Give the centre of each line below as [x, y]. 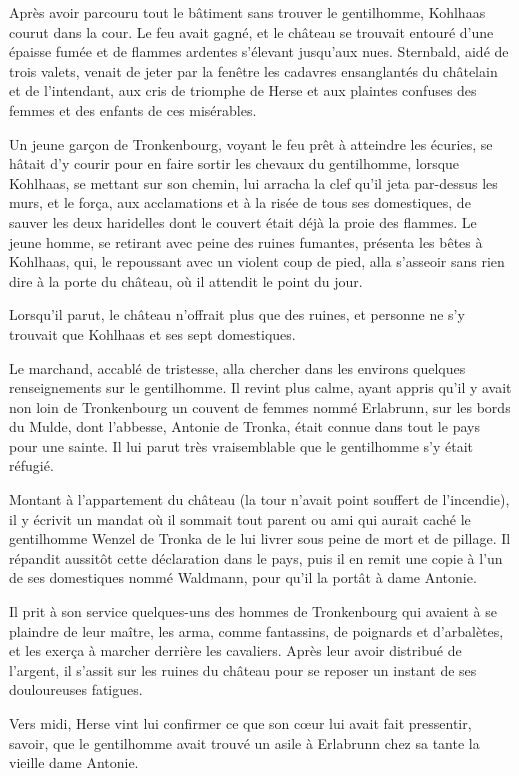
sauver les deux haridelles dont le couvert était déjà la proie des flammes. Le [243, 221]
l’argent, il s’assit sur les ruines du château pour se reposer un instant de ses [243, 669]
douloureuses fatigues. [76, 689]
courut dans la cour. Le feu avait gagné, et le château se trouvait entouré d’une [251, 31]
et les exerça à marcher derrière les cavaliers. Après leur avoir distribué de [235, 650]
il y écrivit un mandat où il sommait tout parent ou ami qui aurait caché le [240, 518]
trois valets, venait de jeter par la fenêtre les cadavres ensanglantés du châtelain [253, 70]
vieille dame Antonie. [74, 762]
